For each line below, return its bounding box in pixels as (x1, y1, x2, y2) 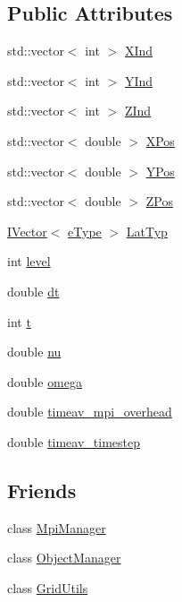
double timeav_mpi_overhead (7, 402, 172, 421)
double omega (7, 372, 83, 391)
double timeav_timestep (7, 432, 141, 451)
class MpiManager (7, 518, 106, 537)
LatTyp (126, 221, 168, 240)
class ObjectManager (7, 548, 121, 567)
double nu (7, 342, 62, 361)
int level (7, 252, 51, 271)
